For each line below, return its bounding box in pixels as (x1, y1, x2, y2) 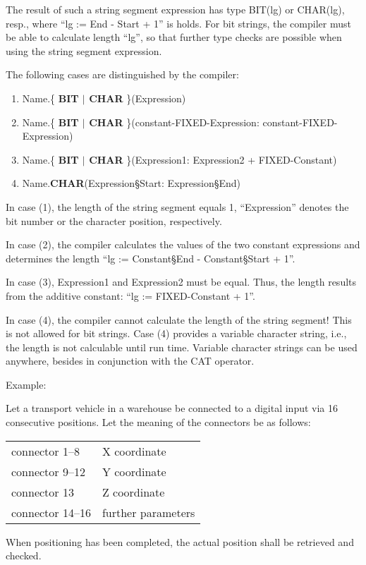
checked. (6, 548, 42, 563)
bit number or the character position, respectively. (6, 213, 222, 228)
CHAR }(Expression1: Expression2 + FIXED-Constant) (89, 152, 337, 166)
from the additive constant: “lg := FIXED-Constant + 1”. (6, 288, 255, 303)
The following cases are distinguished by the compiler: (6, 67, 239, 82)
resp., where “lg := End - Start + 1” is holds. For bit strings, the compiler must (6, 16, 351, 30)
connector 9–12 (11, 463, 85, 480)
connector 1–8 (11, 442, 80, 459)
